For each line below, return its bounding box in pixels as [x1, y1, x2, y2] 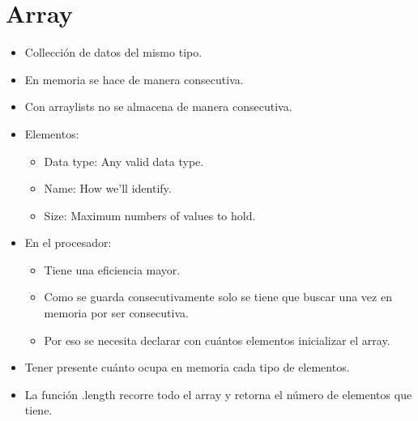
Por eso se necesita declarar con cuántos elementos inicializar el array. [44, 331, 390, 348]
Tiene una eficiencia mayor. [44, 261, 181, 278]
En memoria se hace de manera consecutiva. [24, 70, 244, 87]
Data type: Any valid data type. [44, 152, 204, 169]
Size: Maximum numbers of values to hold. [44, 206, 256, 223]
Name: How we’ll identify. [44, 180, 172, 197]
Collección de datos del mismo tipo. [24, 44, 203, 61]
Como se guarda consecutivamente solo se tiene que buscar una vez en [44, 288, 392, 305]
